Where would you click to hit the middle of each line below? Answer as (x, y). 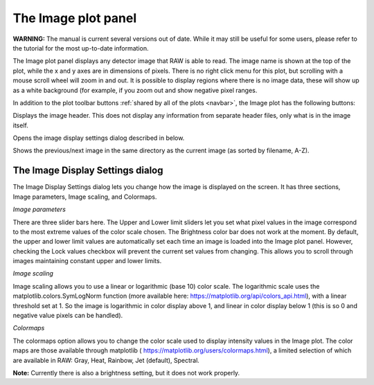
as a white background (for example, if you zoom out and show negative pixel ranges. (135, 90)
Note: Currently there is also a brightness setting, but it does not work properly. (126, 373)
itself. (21, 125)
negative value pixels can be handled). (68, 316)
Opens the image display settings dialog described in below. (99, 138)
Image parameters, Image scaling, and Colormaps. (85, 197)
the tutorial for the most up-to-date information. (81, 48)
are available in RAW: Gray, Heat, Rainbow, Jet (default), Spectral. (106, 360)
